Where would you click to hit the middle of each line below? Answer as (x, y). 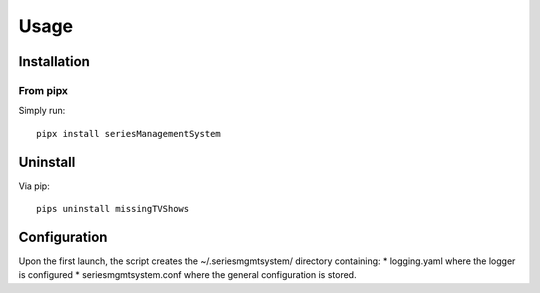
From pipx (43, 90)
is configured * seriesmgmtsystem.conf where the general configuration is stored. (187, 275)
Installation (54, 61)
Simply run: (42, 111)
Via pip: (34, 186)
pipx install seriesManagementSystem (129, 133)
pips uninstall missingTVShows (113, 208)
